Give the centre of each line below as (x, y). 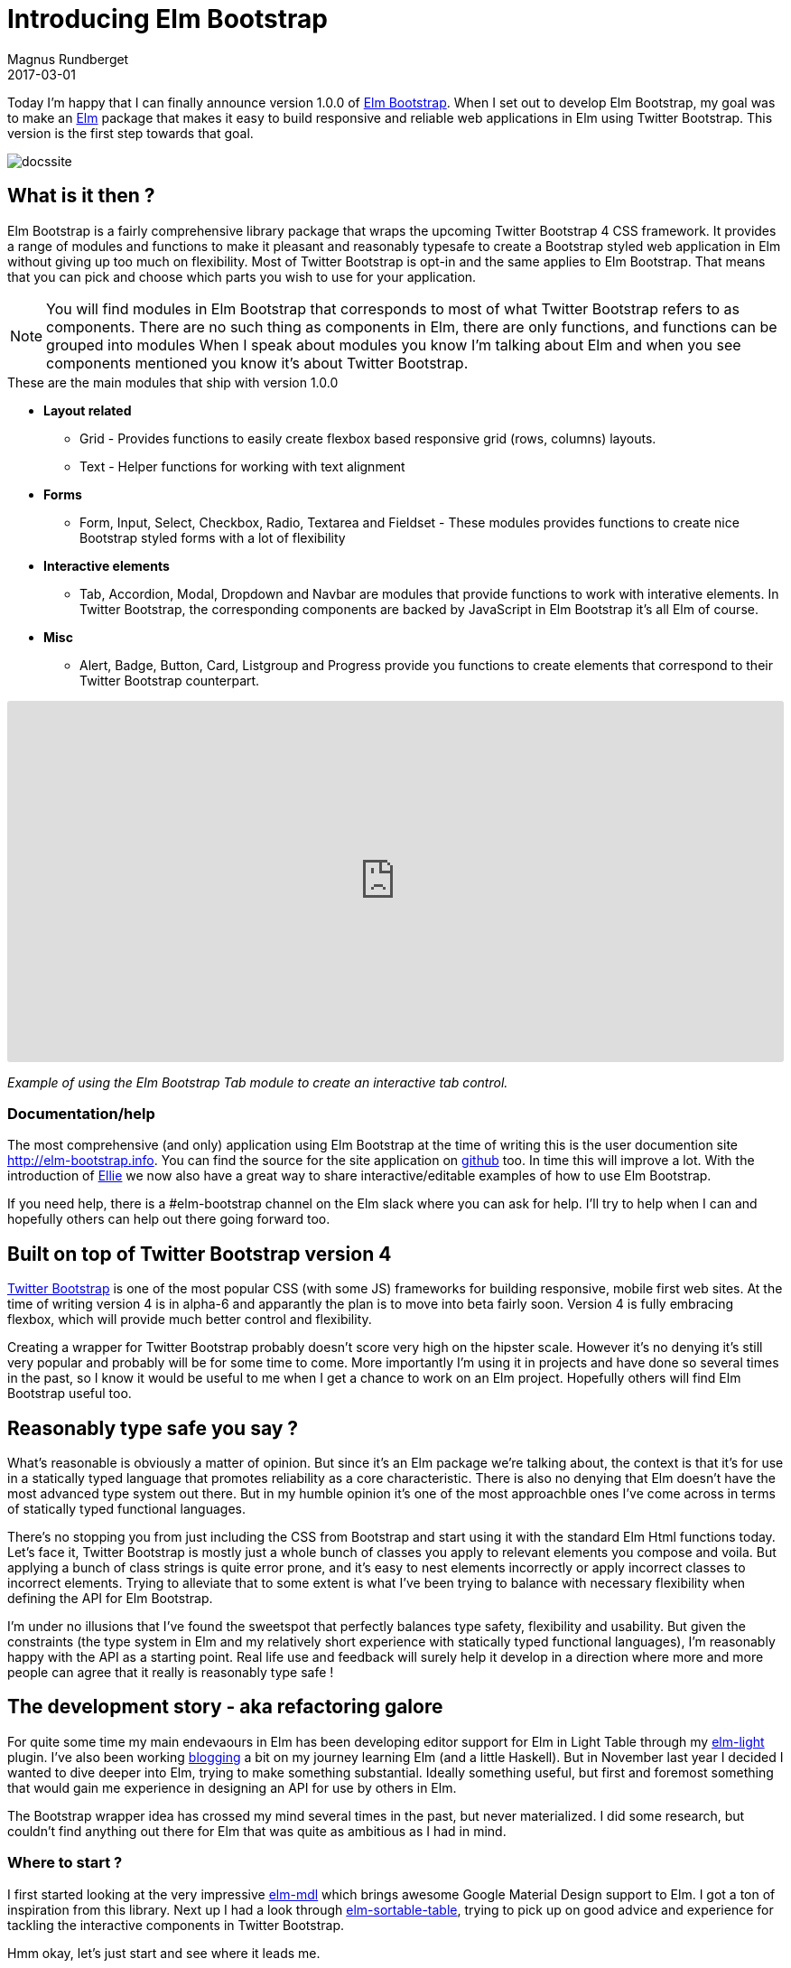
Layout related (88, 410)
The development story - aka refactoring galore (225, 1707)
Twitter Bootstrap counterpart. (170, 680)
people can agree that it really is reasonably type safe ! (171, 1673)
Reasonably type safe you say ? (153, 1428)
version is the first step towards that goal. (130, 133)
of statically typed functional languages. (126, 1509)
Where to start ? (65, 1863)
